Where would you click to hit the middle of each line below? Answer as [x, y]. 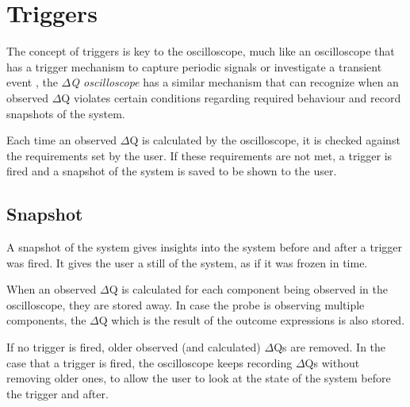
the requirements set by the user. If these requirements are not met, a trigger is [199, 155]
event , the [32, 82]
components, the [46, 320]
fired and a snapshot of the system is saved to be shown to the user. [172, 171]
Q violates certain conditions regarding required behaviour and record [231, 97]
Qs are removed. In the [330, 347]
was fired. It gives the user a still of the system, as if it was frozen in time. [187, 262]
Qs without [332, 362]
